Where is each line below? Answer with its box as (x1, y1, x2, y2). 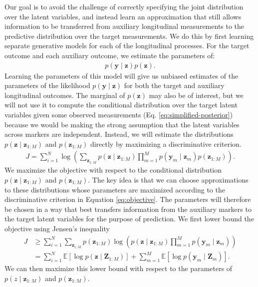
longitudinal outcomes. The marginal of (4, 90, 125, 100)
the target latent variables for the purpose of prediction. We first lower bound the (4, 213, 254, 224)
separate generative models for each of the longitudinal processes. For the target (4, 40, 250, 51)
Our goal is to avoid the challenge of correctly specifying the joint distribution (4, 1, 244, 11)
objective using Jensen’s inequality (4, 223, 110, 233)
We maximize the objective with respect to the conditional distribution (4, 165, 222, 175)
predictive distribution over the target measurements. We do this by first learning (4, 30, 254, 41)
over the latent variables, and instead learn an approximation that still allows (4, 11, 242, 21)
